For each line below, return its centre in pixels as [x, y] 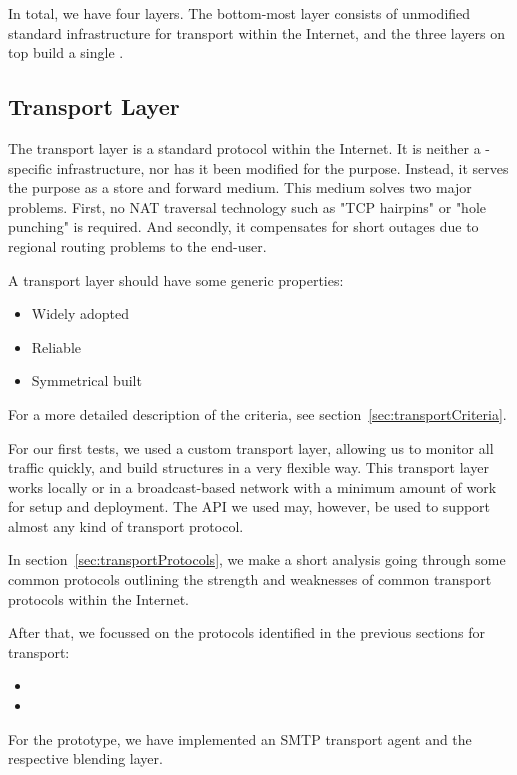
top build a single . [66, 52]
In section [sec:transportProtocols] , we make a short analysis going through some [257, 559]
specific [30, 167]
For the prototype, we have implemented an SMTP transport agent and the [240, 738]
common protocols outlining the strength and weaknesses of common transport [250, 579]
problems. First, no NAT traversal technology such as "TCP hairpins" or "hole [247, 206]
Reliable [56, 346]
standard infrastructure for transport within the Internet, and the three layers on [256, 32]
